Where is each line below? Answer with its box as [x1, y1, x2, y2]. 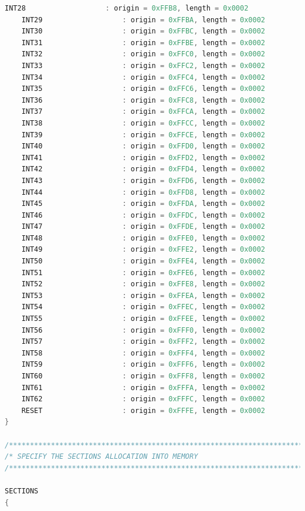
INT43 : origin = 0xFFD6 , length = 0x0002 [21, 176, 265, 185]
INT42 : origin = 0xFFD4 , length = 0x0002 [21, 165, 265, 174]
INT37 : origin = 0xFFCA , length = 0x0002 [21, 107, 265, 116]
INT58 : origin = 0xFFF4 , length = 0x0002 [21, 348, 265, 357]
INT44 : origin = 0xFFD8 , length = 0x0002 [21, 188, 265, 197]
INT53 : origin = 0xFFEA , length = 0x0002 [21, 291, 265, 300]
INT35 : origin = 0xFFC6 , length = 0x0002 [21, 84, 265, 93]
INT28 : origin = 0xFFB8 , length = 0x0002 [5, 4, 249, 12]
